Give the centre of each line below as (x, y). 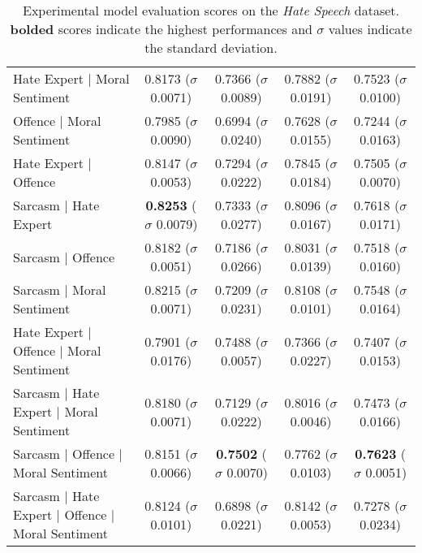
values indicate (370, 29)
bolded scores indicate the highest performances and (161, 29)
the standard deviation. (211, 48)
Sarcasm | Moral (60, 289)
